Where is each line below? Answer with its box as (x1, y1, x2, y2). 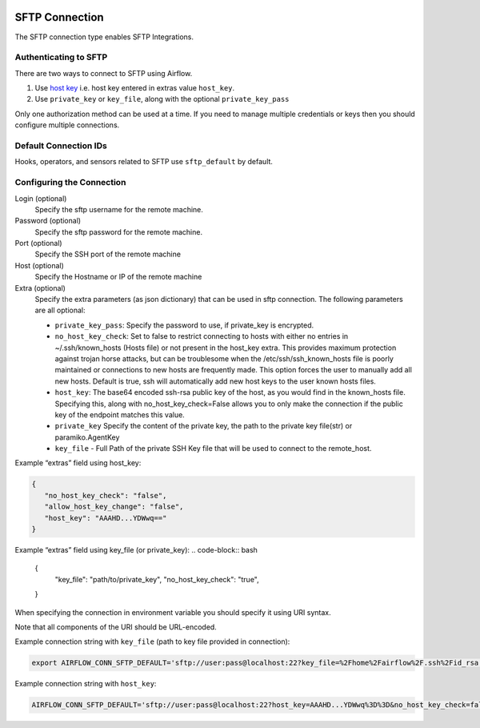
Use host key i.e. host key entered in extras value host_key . (34, 83, 235, 93)
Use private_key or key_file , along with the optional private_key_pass (34, 95, 290, 104)
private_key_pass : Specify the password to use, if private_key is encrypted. (54, 320, 314, 330)
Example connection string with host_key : (14, 679, 157, 689)
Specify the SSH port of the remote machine (34, 249, 182, 259)
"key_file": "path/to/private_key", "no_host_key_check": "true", (54, 574, 259, 584)
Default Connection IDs (14, 140, 107, 151)
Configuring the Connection (14, 177, 126, 188)
